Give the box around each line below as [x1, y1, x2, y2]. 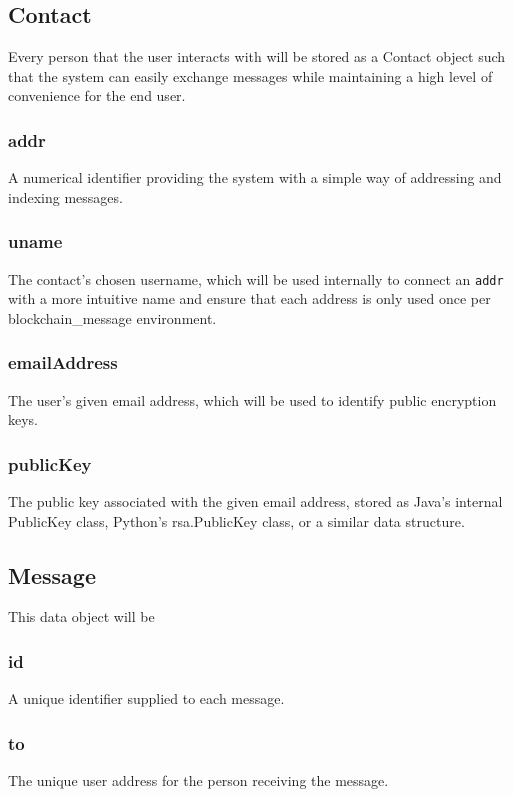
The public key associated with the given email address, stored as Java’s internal [8, 491, 503, 512]
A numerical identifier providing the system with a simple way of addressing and [8, 167, 502, 188]
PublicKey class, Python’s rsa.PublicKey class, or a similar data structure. [8, 510, 465, 531]
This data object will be [8, 606, 155, 627]
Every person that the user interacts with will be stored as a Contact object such [8, 46, 506, 67]
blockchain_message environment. [8, 307, 217, 328]
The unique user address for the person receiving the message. [8, 770, 389, 791]
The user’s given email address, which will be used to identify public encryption [8, 389, 497, 410]
